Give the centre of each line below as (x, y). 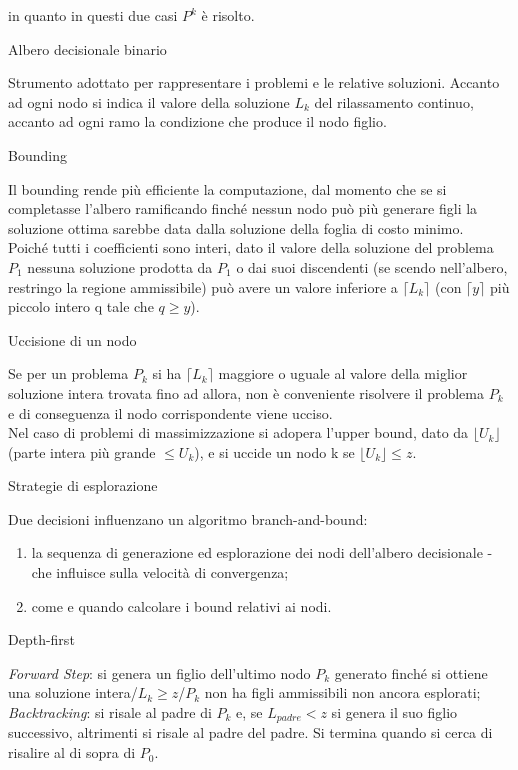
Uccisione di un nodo (72, 339)
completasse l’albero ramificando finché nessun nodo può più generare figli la (243, 208)
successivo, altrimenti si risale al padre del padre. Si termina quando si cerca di (250, 732)
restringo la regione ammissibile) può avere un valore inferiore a (203, 286)
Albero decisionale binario (87, 48)
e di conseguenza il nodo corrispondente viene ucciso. (170, 412)
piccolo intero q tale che (81, 306)
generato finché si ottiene (411, 672)
